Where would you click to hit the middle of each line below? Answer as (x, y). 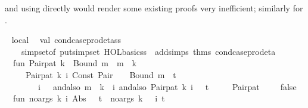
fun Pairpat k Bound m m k (74, 63)
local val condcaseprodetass (66, 40)
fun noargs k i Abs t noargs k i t (89, 98)
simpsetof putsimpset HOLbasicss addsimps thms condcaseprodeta (148, 51)
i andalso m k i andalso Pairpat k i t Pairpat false (167, 86)
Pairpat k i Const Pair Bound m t (101, 74)
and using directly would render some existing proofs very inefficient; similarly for (154, 8)
